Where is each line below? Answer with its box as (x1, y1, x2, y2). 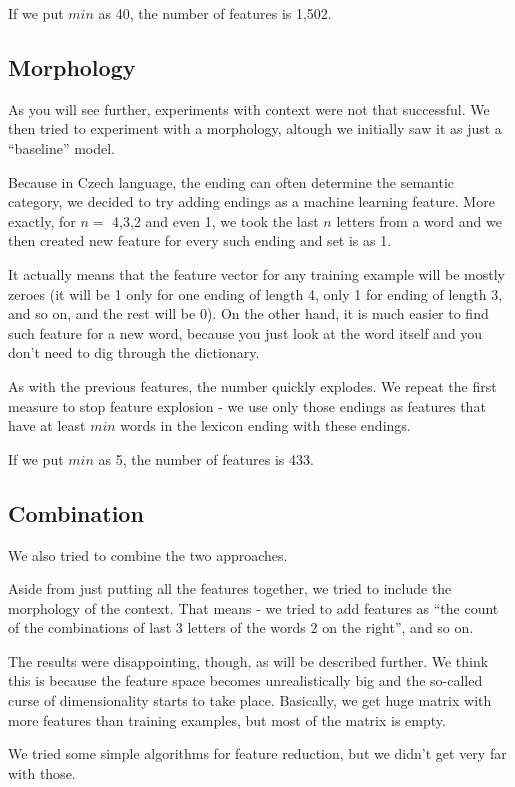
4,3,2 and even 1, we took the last (112, 210, 319, 231)
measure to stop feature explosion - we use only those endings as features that (8, 395, 486, 416)
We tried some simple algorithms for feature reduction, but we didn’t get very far (8, 743, 507, 764)
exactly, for (8, 210, 76, 231)
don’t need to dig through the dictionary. (8, 342, 260, 363)
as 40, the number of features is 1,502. (98, 3, 332, 23)
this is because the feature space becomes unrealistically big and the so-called (8, 670, 483, 691)
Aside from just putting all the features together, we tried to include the (8, 578, 452, 599)
